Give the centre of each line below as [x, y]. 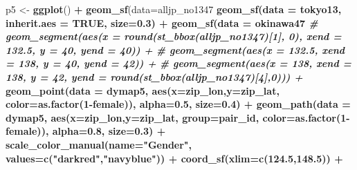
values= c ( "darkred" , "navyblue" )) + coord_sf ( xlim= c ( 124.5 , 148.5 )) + [174, 158]
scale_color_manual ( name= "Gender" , [99, 144]
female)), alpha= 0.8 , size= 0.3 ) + [86, 131]
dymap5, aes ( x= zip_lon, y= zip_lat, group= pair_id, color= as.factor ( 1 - [178, 117]
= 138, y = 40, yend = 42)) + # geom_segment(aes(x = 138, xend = [178, 63]
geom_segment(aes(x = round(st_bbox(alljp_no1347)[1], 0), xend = [174, 36]
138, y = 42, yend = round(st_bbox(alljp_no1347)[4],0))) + [154, 76]
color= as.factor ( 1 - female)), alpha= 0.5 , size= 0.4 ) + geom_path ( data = [178, 104]
